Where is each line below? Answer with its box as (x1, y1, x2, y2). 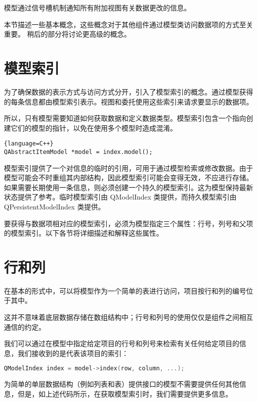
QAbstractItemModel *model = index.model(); (4, 148, 153, 155)
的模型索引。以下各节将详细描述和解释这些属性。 (4, 228, 163, 238)
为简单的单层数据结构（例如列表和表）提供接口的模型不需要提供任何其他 (4, 379, 239, 389)
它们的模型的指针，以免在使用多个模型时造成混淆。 (10, 122, 177, 133)
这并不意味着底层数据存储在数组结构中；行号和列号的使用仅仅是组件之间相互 (4, 312, 253, 322)
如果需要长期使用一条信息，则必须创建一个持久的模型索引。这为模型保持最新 (4, 182, 253, 192)
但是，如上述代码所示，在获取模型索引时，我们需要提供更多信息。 (17, 388, 232, 399)
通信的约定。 (4, 321, 45, 332)
